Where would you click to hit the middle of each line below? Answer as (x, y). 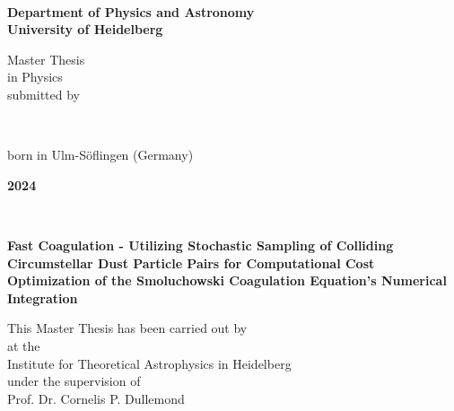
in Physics (35, 77)
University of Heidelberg (85, 29)
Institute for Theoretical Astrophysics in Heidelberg (149, 363)
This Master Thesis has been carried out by (127, 328)
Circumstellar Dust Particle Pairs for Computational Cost (191, 262)
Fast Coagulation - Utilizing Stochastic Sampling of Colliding (201, 245)
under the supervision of (74, 381)
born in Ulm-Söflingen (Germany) (100, 155)
